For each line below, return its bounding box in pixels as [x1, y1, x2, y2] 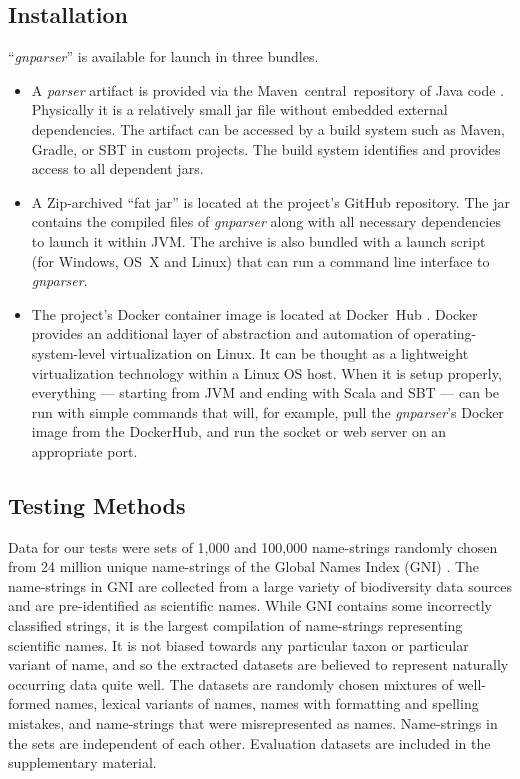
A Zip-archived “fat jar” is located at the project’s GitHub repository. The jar [31, 191, 510, 212]
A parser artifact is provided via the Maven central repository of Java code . [31, 79, 504, 100]
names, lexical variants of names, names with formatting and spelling [55, 693, 479, 714]
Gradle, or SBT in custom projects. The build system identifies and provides [31, 138, 501, 159]
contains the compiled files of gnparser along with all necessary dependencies [31, 211, 501, 232]
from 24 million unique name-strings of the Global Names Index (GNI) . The [8, 556, 480, 577]
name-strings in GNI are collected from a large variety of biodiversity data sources [8, 575, 512, 596]
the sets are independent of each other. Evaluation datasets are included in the [8, 732, 491, 753]
